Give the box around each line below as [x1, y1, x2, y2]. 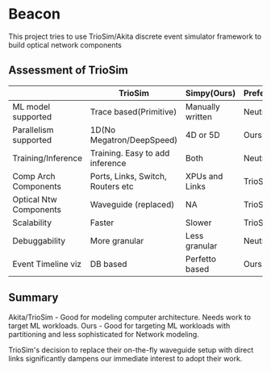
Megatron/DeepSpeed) [90, 134, 178, 145]
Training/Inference [12, 152, 83, 164]
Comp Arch [12, 170, 56, 181]
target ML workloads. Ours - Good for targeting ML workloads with [8, 320, 231, 331]
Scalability [12, 217, 52, 228]
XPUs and [185, 170, 223, 181]
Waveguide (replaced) [90, 198, 175, 210]
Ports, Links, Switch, [90, 170, 167, 181]
